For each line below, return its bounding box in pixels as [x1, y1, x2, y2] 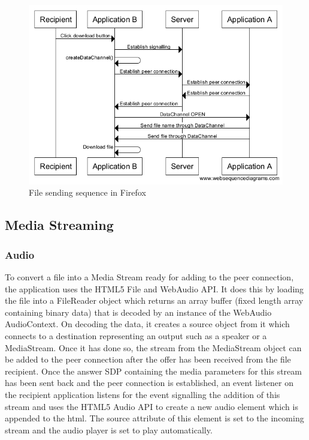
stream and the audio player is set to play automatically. [5, 423, 213, 436]
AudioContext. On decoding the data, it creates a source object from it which [5, 318, 290, 330]
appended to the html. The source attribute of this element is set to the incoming [5, 412, 304, 424]
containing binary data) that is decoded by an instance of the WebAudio [5, 306, 272, 318]
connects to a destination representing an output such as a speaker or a [5, 329, 267, 342]
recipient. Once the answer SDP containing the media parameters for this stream [5, 364, 302, 377]
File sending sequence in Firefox [29, 186, 146, 199]
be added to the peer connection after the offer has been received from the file [5, 353, 291, 366]
